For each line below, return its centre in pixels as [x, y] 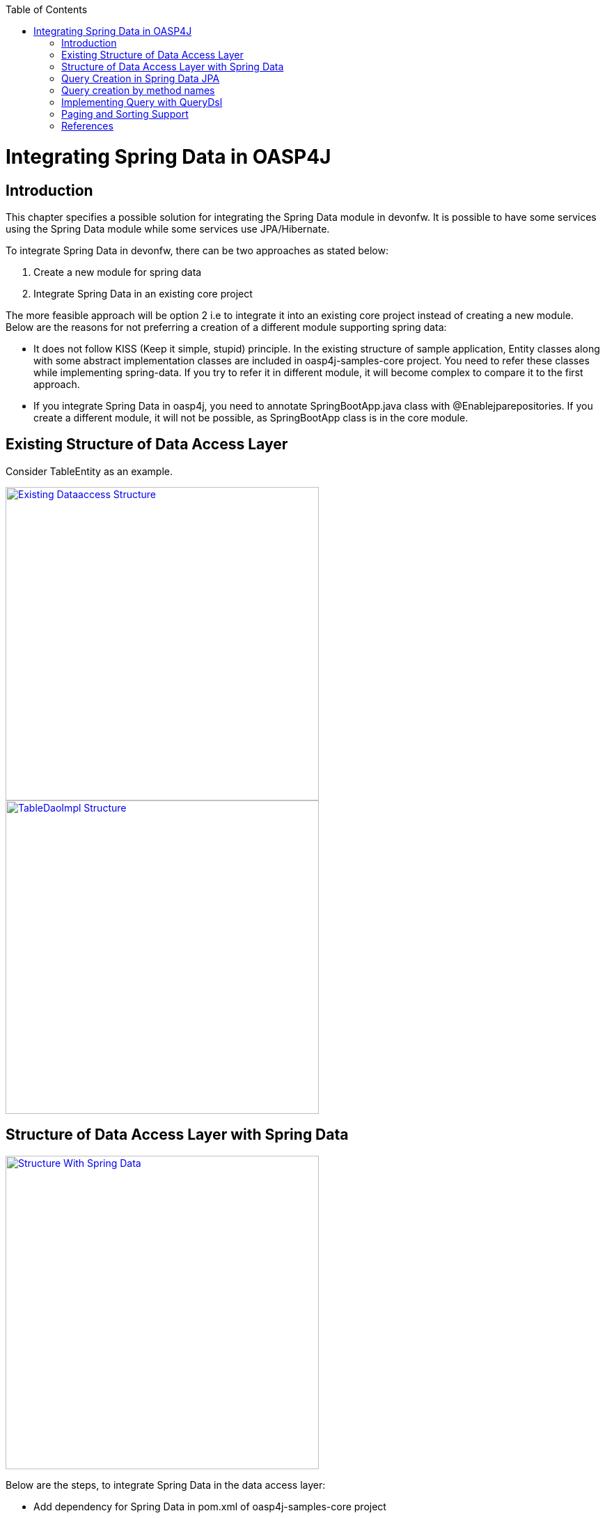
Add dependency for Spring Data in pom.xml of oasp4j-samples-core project [210, 1506]
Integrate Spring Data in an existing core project [143, 293]
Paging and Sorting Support [125, 114]
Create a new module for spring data [118, 272]
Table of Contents [47, 9]
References [87, 126]
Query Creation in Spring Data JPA [141, 78]
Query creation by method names [138, 90]
